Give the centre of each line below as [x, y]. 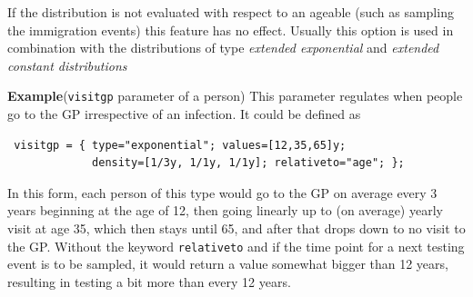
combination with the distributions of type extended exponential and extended [223, 48]
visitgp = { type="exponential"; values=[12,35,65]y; [180, 145]
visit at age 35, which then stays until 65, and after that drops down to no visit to [236, 228]
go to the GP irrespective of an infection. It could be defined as [184, 114]
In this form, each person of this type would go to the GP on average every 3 [222, 192]
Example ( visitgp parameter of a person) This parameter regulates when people [235, 96]
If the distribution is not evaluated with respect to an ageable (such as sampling [231, 12]
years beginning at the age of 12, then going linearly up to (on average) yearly [225, 210]
